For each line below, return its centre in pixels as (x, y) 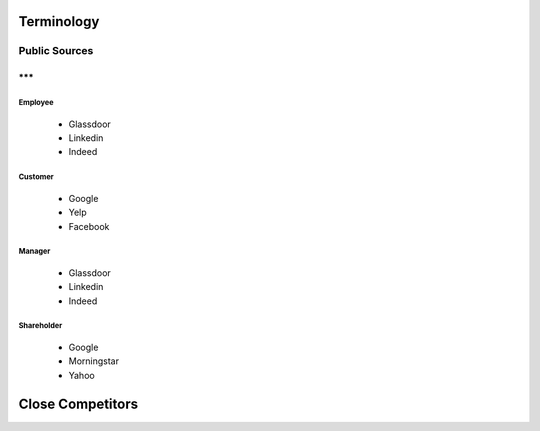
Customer (36, 177)
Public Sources (56, 51)
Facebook (89, 226)
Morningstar (94, 361)
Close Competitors (78, 403)
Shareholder (40, 326)
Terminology (59, 21)
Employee (36, 102)
